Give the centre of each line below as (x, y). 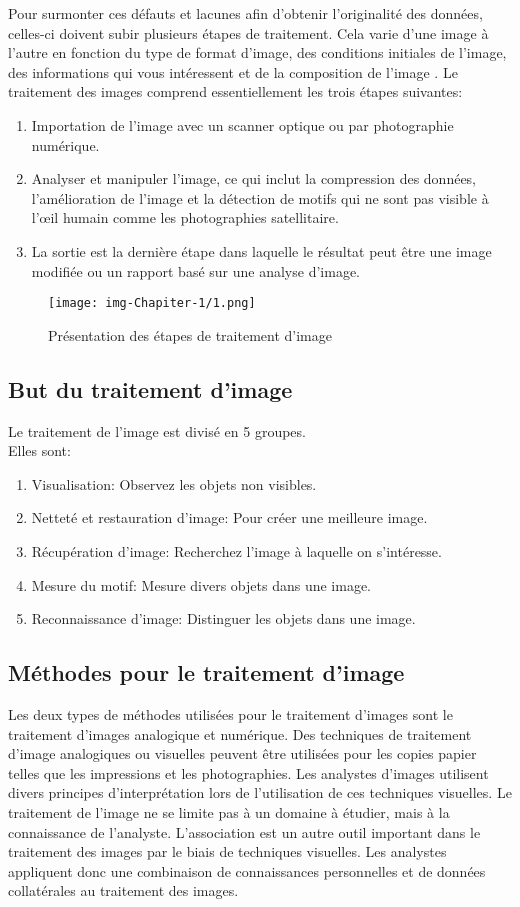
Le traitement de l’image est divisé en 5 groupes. (157, 430)
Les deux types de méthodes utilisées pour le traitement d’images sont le (230, 713)
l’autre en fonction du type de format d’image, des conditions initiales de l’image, (257, 52)
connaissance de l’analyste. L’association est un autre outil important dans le (244, 831)
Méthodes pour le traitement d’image (206, 672)
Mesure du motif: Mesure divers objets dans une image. (201, 584)
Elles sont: (39, 450)
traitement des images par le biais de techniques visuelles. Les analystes (227, 851)
